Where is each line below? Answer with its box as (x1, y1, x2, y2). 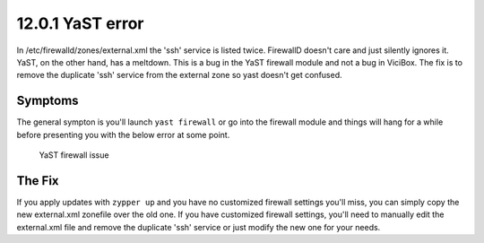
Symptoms (16, 93, 80, 108)
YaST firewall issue (39, 150, 109, 161)
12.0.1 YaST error (16, 13, 144, 33)
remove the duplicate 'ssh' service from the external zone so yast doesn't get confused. (16, 70, 342, 81)
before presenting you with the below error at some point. (16, 129, 230, 140)
